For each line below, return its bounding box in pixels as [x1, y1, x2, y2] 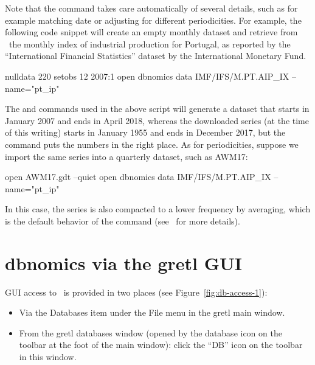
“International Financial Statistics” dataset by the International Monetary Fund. [5, 49, 306, 62]
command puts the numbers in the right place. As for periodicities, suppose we [5, 137, 299, 150]
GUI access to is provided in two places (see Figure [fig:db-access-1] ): [5, 285, 268, 298]
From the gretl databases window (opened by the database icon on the [19, 326, 282, 339]
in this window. [19, 350, 77, 363]
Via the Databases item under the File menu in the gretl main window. [19, 306, 285, 319]
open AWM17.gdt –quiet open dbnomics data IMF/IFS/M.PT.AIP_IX [5, 170, 271, 183]
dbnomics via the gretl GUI [5, 250, 243, 275]
